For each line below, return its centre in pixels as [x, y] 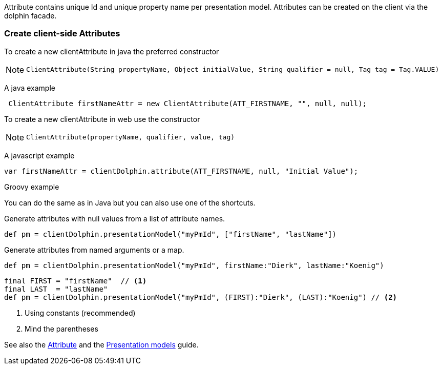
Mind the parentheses [61, 329]
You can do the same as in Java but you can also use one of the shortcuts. [130, 202]
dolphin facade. [30, 16]
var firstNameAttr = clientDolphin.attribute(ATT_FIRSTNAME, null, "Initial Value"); [181, 171]
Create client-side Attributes [62, 34]
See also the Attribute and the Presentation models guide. [101, 344]
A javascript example [39, 155]
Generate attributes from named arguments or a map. [94, 250]
